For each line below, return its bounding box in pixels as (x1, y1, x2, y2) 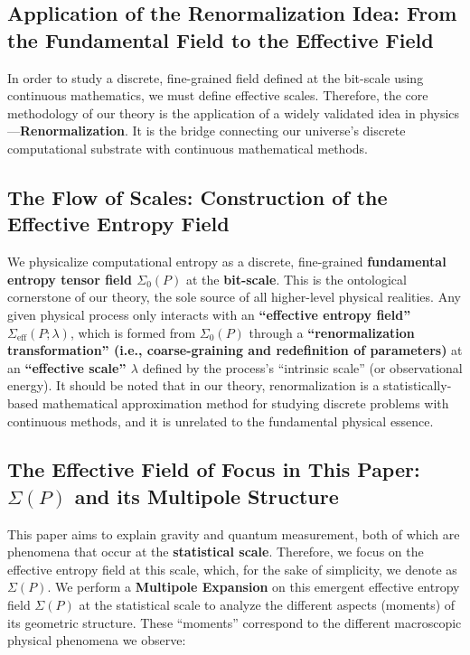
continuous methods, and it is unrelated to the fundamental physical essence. (7, 411, 434, 430)
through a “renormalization (249, 323, 415, 342)
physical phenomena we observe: (7, 631, 186, 650)
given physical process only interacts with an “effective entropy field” (7, 304, 411, 323)
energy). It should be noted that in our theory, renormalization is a (7, 376, 380, 395)
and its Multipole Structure (74, 482, 339, 510)
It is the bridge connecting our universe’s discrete (132, 121, 406, 140)
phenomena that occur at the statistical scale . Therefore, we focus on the (7, 542, 424, 561)
